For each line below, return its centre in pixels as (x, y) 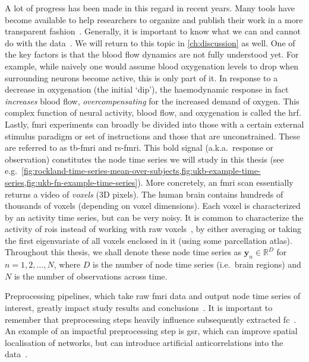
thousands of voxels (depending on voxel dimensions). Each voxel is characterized (153, 206)
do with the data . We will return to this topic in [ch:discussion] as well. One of (150, 42)
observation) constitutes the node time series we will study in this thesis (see (144, 159)
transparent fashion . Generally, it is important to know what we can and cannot (153, 31)
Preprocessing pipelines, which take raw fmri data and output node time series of (153, 296)
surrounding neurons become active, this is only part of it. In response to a (141, 77)
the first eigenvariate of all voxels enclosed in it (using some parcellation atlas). (149, 240)
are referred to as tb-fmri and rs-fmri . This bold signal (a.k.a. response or (139, 147)
